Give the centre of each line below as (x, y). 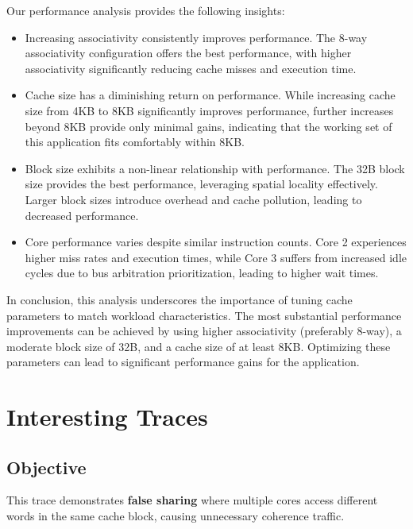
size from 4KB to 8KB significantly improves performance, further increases (209, 110)
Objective (46, 467)
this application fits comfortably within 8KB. (135, 142)
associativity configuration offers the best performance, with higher (188, 53)
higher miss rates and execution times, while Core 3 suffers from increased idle (216, 257)
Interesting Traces (107, 417)
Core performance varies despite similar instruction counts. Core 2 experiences (216, 242)
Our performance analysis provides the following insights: (146, 10)
